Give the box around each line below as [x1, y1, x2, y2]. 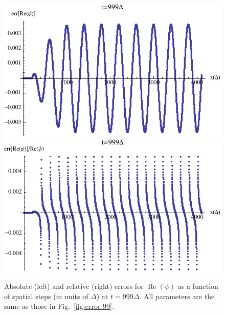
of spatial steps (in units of [4, 290, 88, 301]
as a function [177, 281, 218, 291]
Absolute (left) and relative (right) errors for [4, 281, 144, 291]
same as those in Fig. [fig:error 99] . [4, 301, 114, 311]
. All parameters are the [139, 290, 215, 301]
